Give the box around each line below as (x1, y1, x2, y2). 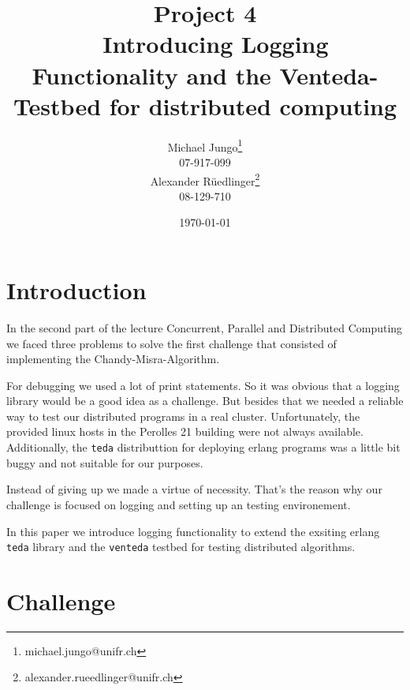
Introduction (6, 273, 147, 306)
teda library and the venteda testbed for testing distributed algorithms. (6, 538, 356, 555)
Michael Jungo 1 (167, 136, 243, 155)
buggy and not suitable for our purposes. (6, 454, 203, 471)
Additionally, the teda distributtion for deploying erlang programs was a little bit (6, 439, 401, 456)
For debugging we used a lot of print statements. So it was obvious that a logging (6, 377, 400, 393)
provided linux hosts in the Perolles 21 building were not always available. (6, 423, 363, 440)
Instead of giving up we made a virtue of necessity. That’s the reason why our (6, 481, 382, 497)
